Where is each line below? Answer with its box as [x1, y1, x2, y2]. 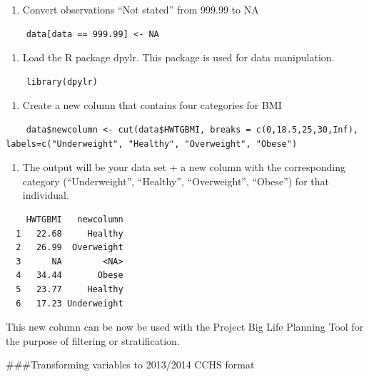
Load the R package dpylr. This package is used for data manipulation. [22, 50, 335, 65]
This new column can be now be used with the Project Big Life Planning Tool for [6, 319, 364, 334]
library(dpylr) [26, 76, 98, 87]
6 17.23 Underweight [16, 298, 123, 309]
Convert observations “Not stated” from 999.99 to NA [22, 2, 259, 16]
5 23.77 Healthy [16, 284, 123, 294]
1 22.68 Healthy [16, 228, 123, 239]
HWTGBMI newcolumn [26, 214, 123, 224]
